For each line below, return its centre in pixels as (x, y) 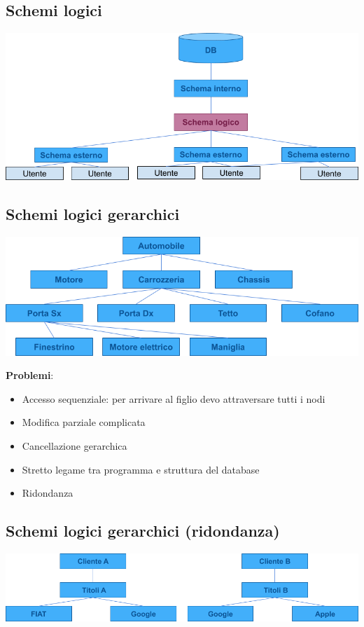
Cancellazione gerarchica (75, 446)
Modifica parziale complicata (84, 422)
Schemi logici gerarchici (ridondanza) (143, 531)
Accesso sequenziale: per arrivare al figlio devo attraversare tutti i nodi (174, 398)
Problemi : (30, 375)
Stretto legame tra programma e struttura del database (141, 469)
